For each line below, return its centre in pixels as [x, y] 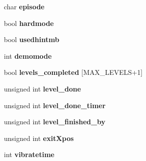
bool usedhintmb [32, 39]
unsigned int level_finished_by [55, 122]
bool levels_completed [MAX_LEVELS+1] [73, 72]
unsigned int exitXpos [39, 138]
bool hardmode [29, 23]
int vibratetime [29, 154]
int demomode [28, 56]
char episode [24, 6]
